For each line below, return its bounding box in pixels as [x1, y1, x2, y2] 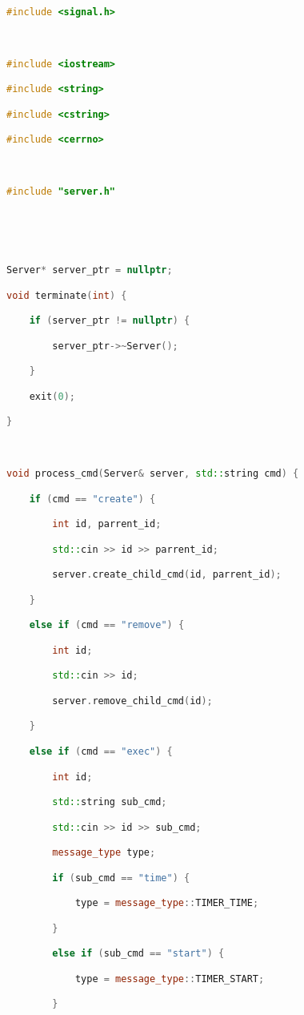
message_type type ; [52, 847, 156, 859]
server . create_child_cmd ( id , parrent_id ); [52, 569, 282, 581]
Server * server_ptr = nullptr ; [6, 264, 173, 276]
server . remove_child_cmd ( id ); [52, 695, 213, 707]
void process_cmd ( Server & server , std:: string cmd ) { [6, 468, 299, 480]
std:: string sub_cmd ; [52, 796, 167, 808]
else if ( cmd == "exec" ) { [29, 745, 173, 757]
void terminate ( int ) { [6, 289, 127, 301]
